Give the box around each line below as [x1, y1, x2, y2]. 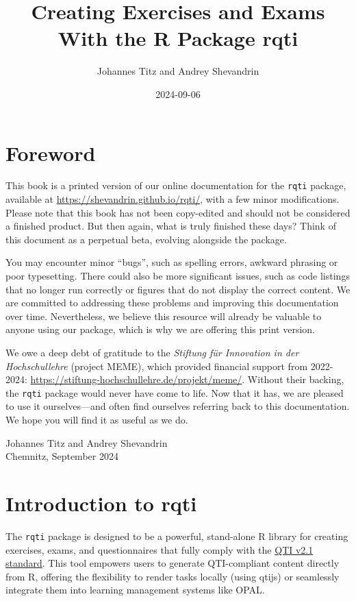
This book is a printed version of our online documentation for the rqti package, [5, 178, 346, 193]
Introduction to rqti [5, 489, 197, 517]
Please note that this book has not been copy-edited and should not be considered [5, 205, 351, 219]
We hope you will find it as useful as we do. [5, 413, 188, 427]
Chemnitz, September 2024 [5, 449, 118, 463]
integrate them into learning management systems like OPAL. [5, 582, 265, 597]
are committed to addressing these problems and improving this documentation [5, 295, 339, 310]
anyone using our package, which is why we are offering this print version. [5, 322, 315, 336]
